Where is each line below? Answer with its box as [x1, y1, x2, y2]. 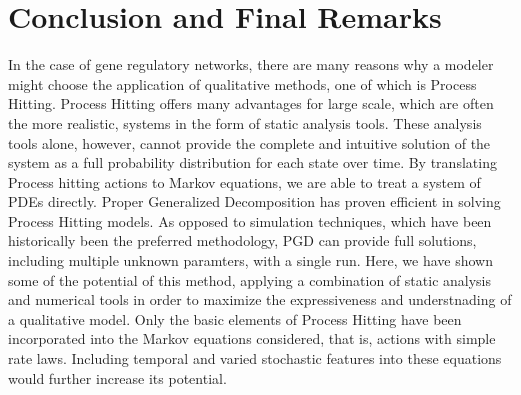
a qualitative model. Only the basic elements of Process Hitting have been [8, 308, 462, 329]
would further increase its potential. [8, 367, 227, 388]
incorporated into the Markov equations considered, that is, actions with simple [8, 328, 496, 349]
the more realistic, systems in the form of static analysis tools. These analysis [8, 112, 482, 133]
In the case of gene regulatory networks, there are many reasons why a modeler [8, 54, 494, 75]
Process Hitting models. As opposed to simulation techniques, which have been [8, 210, 492, 231]
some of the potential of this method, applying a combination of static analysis [8, 269, 492, 290]
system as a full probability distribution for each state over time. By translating [8, 152, 497, 173]
